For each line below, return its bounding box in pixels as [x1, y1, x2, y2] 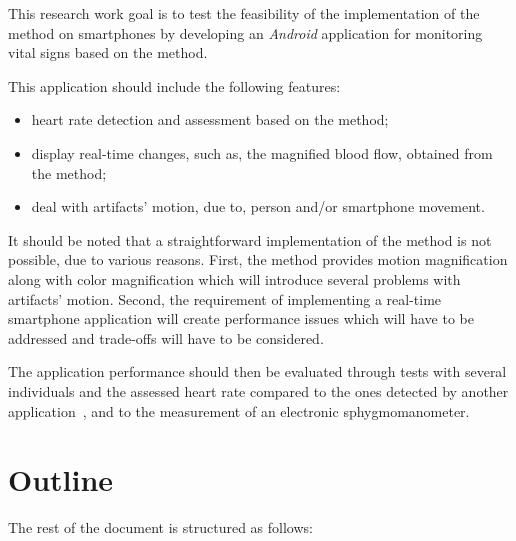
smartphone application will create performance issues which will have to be [8, 308, 474, 329]
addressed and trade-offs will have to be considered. [8, 327, 324, 348]
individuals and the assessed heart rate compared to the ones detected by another [8, 380, 509, 401]
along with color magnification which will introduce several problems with [8, 268, 461, 289]
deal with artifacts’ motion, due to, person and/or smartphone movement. [31, 196, 485, 217]
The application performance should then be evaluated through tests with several [8, 361, 507, 382]
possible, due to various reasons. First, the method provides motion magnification [8, 249, 508, 270]
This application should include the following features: [8, 75, 341, 96]
